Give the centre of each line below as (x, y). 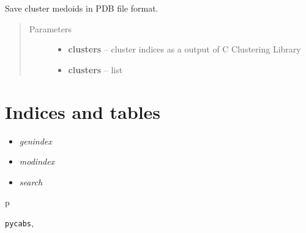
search (31, 181)
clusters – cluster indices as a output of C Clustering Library (185, 49)
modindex (37, 161)
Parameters (50, 28)
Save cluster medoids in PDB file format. (82, 8)
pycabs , (19, 222)
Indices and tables (83, 111)
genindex (35, 141)
